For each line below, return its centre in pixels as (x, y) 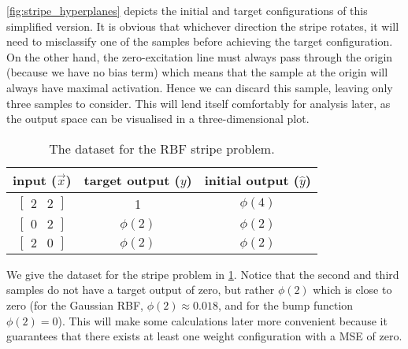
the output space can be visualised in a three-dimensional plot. (158, 119)
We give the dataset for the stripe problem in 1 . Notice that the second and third (203, 274)
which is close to (352, 290)
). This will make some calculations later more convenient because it (223, 320)
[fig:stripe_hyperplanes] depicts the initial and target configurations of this (187, 10)
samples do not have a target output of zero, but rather (141, 290)
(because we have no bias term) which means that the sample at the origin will (197, 72)
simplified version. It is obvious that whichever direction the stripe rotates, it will (203, 26)
